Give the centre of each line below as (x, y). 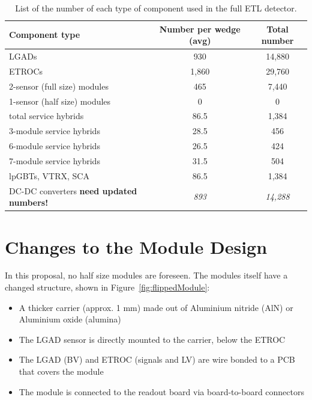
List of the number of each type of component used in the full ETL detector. (156, 8)
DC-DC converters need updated (73, 190)
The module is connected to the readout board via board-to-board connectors (161, 391)
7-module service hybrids (55, 160)
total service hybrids (46, 116)
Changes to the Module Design (136, 246)
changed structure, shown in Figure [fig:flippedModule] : (107, 287)
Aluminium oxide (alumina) (70, 319)
